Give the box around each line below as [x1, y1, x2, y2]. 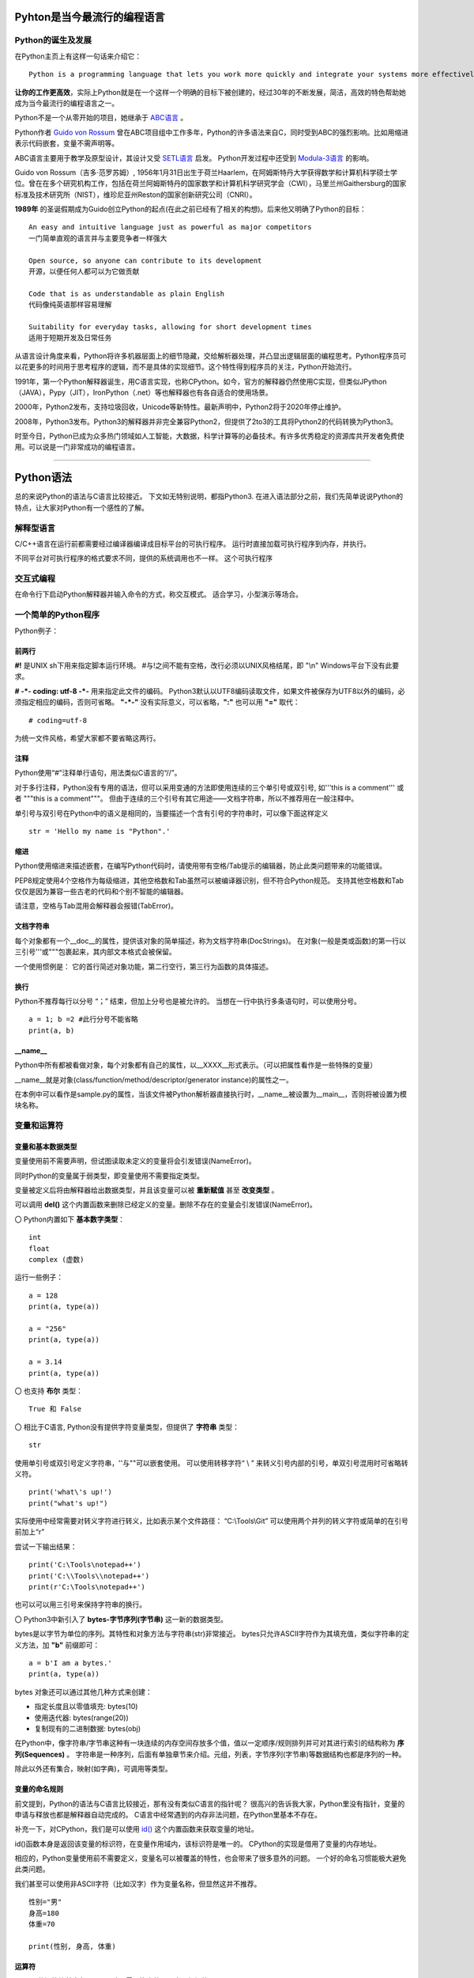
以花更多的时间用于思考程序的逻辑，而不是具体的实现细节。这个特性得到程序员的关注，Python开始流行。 [14, 362, 356, 372]
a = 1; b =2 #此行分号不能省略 [28, 1015, 138, 1024]
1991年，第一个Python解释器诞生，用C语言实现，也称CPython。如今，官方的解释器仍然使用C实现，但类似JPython [14, 377, 387, 386]
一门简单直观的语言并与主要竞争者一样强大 [28, 233, 167, 243]
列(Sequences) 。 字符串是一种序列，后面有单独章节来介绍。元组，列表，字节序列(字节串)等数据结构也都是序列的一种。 [14, 1749, 406, 1759]
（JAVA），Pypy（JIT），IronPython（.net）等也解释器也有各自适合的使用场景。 [14, 388, 273, 397]
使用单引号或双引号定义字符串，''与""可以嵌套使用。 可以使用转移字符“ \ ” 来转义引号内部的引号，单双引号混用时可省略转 [14, 1458, 408, 1468]
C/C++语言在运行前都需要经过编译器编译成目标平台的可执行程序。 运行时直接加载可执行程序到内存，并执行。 [14, 539, 371, 548]
